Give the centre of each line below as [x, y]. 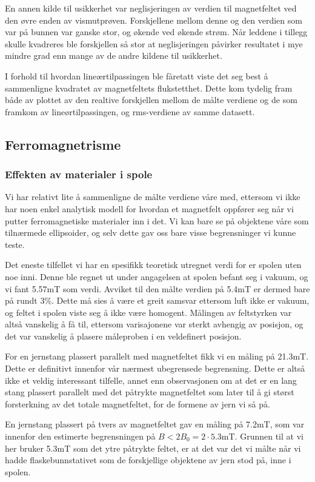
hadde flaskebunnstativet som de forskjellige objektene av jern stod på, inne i [148, 460]
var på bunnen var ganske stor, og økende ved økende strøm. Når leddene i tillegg [156, 32]
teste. [15, 244]
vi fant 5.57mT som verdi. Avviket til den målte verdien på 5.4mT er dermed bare [157, 288]
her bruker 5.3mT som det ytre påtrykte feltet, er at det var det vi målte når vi [153, 448]
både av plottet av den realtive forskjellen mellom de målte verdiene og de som [151, 100]
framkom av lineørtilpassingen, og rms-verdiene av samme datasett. [130, 111]
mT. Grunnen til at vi [262, 436]
